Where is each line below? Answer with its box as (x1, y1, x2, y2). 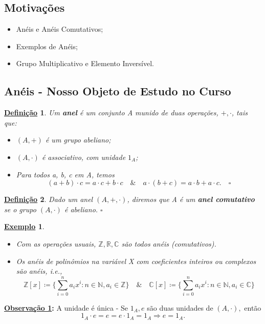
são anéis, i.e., (16, 266, 62, 276)
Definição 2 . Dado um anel (4, 194, 93, 205)
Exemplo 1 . (4, 221, 45, 232)
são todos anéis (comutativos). (121, 238, 216, 249)
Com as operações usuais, (16, 238, 96, 249)
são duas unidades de (147, 302, 213, 313)
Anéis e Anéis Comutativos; (16, 24, 103, 34)
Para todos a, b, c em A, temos (16, 169, 115, 179)
